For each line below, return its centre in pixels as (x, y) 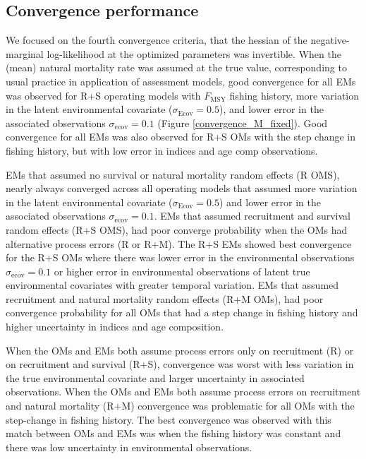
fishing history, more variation (294, 95)
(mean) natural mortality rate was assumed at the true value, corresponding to (176, 67)
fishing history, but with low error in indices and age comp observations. (162, 150)
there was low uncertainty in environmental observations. (129, 447)
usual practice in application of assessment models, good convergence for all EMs (181, 81)
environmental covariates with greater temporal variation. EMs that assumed (172, 285)
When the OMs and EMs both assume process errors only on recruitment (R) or (180, 350)
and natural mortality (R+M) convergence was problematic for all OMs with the (180, 406)
